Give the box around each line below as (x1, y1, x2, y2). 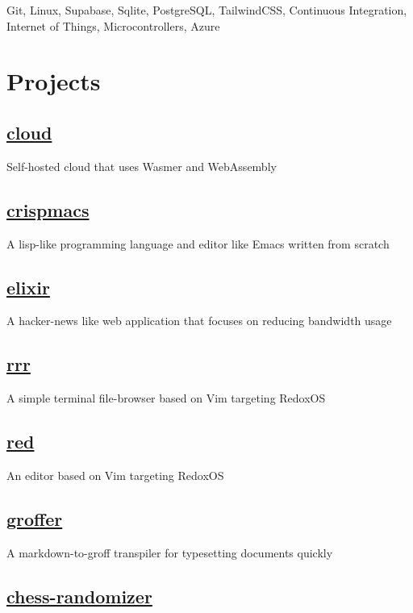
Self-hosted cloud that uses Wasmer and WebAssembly (6, 157, 277, 174)
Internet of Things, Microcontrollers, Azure (6, 17, 220, 34)
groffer (6, 506, 63, 531)
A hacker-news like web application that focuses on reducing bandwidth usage (6, 312, 392, 329)
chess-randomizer (6, 583, 152, 608)
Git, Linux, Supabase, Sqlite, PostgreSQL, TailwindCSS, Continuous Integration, (6, 2, 407, 18)
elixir (6, 274, 50, 299)
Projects (6, 65, 101, 98)
